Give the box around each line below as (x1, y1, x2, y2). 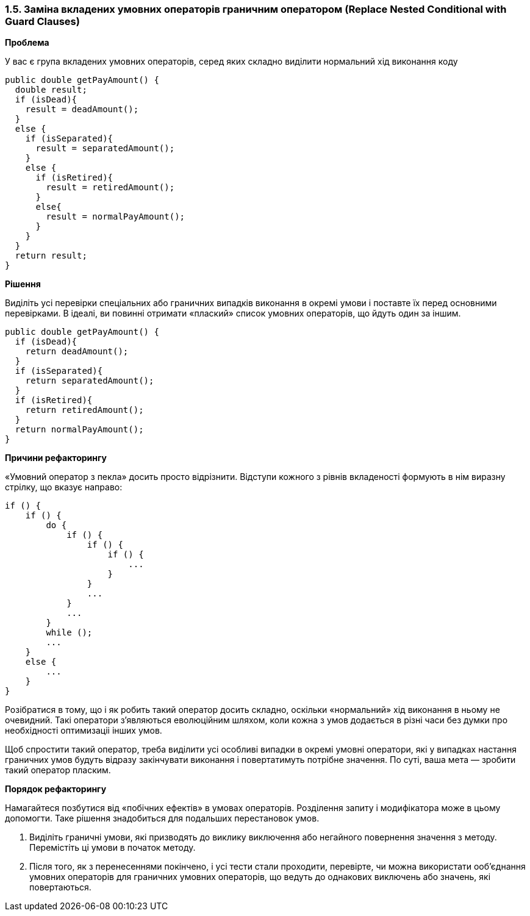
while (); (46, 628, 93, 638)
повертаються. (29, 882, 91, 893)
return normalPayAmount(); (15, 424, 144, 435)
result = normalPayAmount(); (46, 212, 185, 222)
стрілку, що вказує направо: (5, 482, 123, 493)
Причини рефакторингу (5, 453, 107, 463)
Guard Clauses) (5, 15, 80, 27)
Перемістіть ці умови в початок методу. (29, 842, 196, 853)
